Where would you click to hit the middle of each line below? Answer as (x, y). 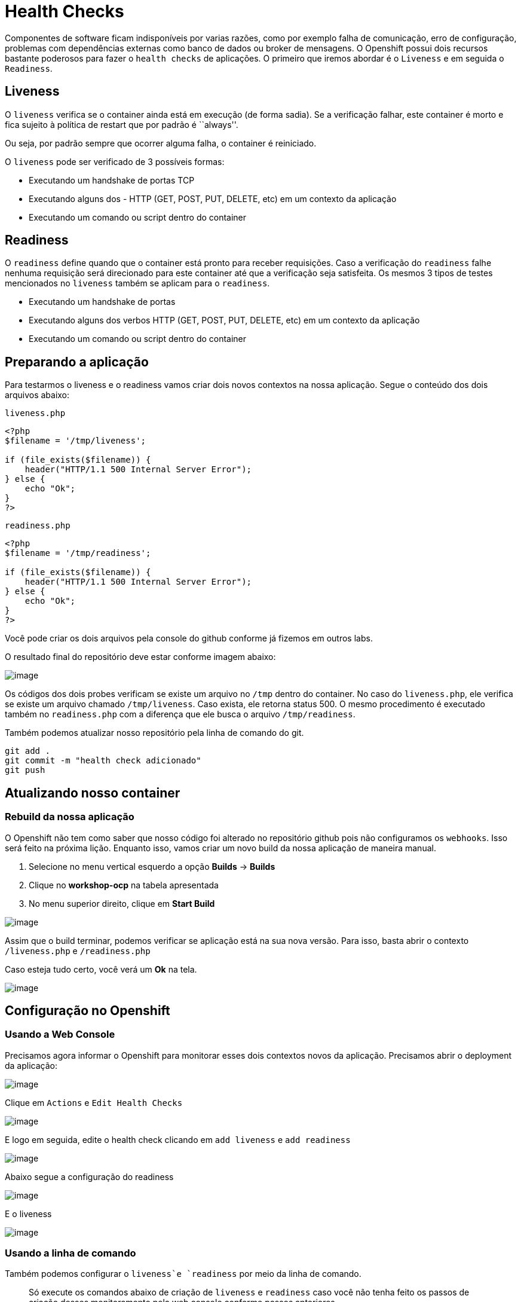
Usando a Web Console (60, 1034)
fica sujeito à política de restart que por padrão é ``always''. (122, 124)
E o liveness (28, 1214)
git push (25, 770)
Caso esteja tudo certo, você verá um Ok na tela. (101, 969)
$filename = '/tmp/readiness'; (78, 553)
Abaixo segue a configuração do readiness (89, 1176)
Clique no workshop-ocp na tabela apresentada (124, 885)
